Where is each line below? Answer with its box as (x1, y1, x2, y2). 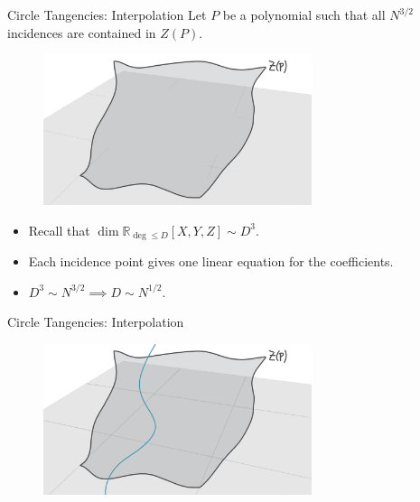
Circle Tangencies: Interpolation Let (7, 5, 207, 23)
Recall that (28, 220, 90, 239)
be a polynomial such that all (222, 5, 386, 23)
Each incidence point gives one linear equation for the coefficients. (28, 252, 394, 271)
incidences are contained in (7, 23, 156, 42)
